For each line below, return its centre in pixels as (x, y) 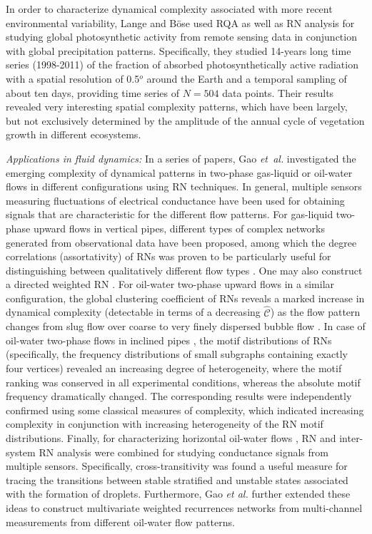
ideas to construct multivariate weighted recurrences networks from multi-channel (184, 508)
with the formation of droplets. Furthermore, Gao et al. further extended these (178, 494)
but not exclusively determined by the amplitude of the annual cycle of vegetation (185, 120)
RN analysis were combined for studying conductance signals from (184, 452)
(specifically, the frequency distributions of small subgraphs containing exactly (177, 354)
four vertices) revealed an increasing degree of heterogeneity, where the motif (174, 368)
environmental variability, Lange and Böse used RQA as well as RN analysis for (180, 22)
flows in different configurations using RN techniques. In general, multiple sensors (184, 186)
